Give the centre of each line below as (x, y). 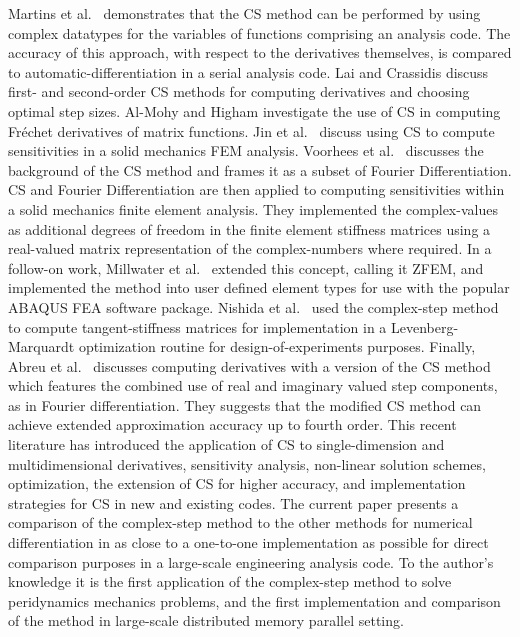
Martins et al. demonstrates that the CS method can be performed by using (244, 13)
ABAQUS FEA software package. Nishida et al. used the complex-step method (253, 306)
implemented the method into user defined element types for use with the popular (259, 287)
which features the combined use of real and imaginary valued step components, (253, 385)
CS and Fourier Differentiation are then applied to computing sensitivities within (256, 189)
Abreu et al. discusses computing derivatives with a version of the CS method (249, 365)
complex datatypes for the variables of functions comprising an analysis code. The (259, 32)
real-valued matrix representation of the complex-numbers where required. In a (250, 248)
